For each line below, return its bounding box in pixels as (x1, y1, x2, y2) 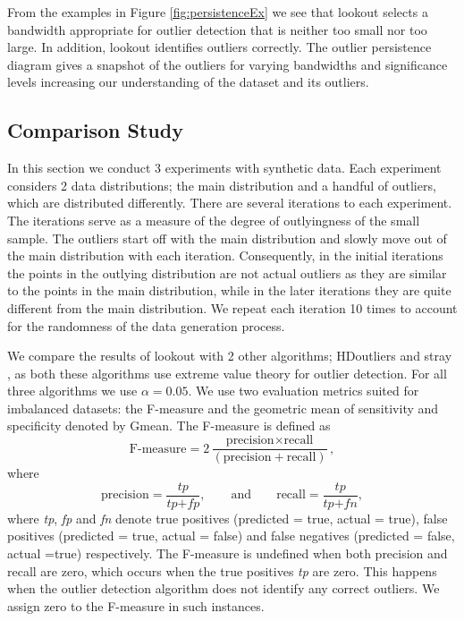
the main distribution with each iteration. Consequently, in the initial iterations (7, 246, 443, 265)
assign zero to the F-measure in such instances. (7, 596, 265, 615)
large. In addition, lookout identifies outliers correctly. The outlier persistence (7, 38, 432, 56)
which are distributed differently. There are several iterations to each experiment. (7, 193, 452, 212)
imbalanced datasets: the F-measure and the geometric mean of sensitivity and (7, 398, 439, 417)
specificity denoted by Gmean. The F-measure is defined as (7, 416, 331, 435)
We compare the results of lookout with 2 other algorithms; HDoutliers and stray (7, 346, 452, 365)
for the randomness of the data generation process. (7, 316, 285, 335)
